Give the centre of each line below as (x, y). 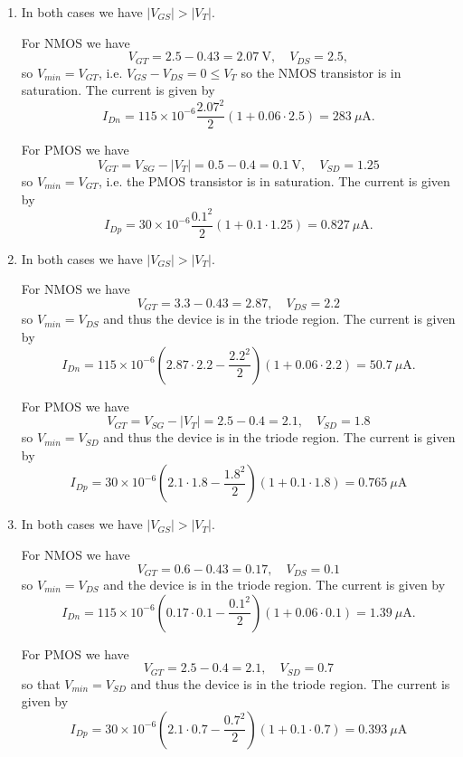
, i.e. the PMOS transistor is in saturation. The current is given (274, 180)
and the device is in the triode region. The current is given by (274, 584)
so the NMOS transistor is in (321, 72)
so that (41, 683)
